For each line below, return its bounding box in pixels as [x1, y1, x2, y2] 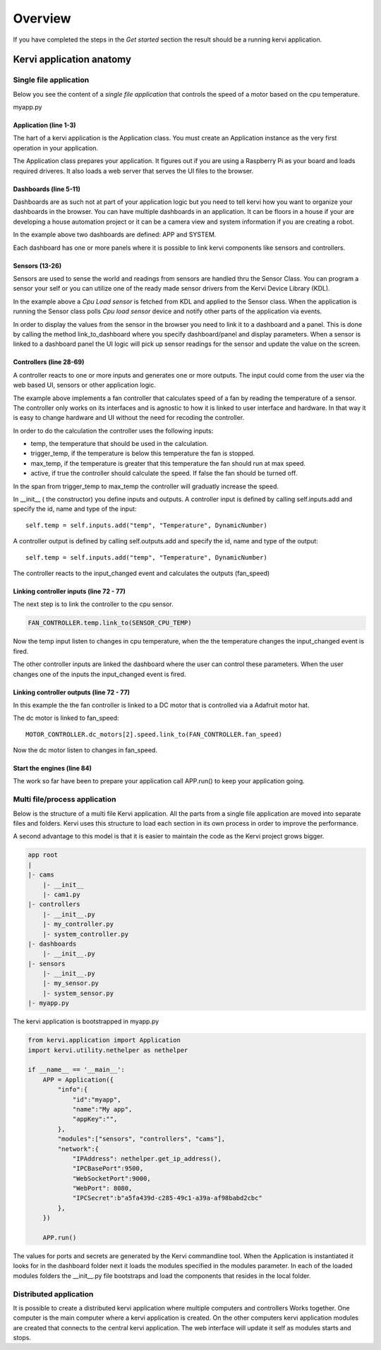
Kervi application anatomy [13, 54, 132, 66]
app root [28, 851, 59, 859]
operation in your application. [13, 143, 99, 152]
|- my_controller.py [42, 920, 114, 928]
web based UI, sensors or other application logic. [13, 381, 157, 390]
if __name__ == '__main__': [28, 1066, 125, 1074]
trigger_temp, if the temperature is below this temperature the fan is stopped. [30, 449, 255, 458]
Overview [13, 11, 71, 26]
